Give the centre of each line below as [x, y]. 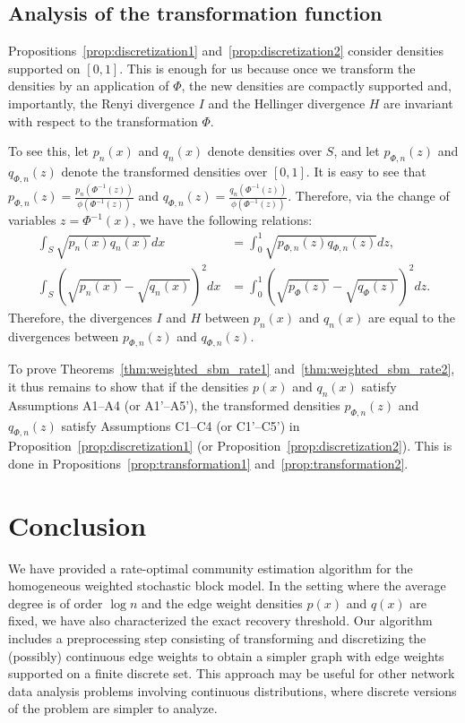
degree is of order [56, 602]
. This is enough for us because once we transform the [267, 68]
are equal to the [412, 317]
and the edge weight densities [222, 602]
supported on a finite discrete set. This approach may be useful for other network [232, 673]
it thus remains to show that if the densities [129, 386]
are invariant [418, 103]
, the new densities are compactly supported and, [316, 86]
